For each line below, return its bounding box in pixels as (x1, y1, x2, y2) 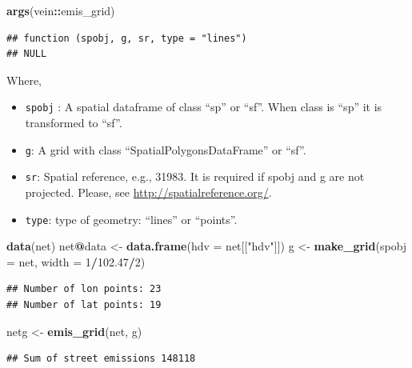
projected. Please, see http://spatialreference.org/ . (25, 183, 272, 200)
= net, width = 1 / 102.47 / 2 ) (6, 253, 146, 270)
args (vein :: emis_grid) (6, 2, 115, 18)
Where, (6, 71, 42, 88)
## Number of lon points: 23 (6, 283, 162, 295)
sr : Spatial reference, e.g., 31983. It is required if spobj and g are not (25, 168, 365, 185)
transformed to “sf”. (25, 114, 122, 131)
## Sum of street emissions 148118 (6, 353, 196, 365)
